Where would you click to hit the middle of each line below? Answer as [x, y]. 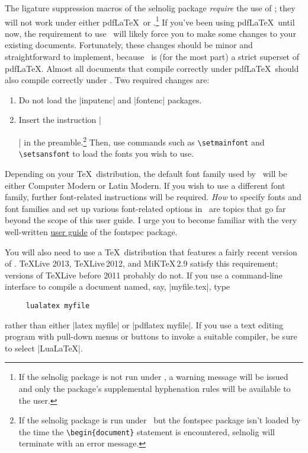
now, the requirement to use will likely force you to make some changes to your [150, 33]
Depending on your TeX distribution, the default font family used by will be [146, 173]
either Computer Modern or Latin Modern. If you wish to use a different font [145, 185]
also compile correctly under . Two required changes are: [107, 80]
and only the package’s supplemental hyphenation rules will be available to [155, 388]
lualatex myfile [58, 305]
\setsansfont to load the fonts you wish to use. [106, 153]
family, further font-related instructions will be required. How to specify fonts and [153, 197]
